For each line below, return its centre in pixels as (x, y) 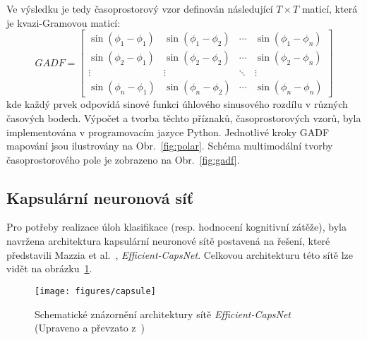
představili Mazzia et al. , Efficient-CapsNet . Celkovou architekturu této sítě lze (180, 254)
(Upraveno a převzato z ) (90, 328)
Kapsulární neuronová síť (100, 197)
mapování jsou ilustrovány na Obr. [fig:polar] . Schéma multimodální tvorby (170, 146)
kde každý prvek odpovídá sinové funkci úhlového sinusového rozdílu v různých (177, 104)
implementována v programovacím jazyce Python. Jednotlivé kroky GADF (168, 132)
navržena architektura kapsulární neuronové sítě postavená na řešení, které (168, 241)
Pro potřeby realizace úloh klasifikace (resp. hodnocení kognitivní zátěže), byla (176, 227)
